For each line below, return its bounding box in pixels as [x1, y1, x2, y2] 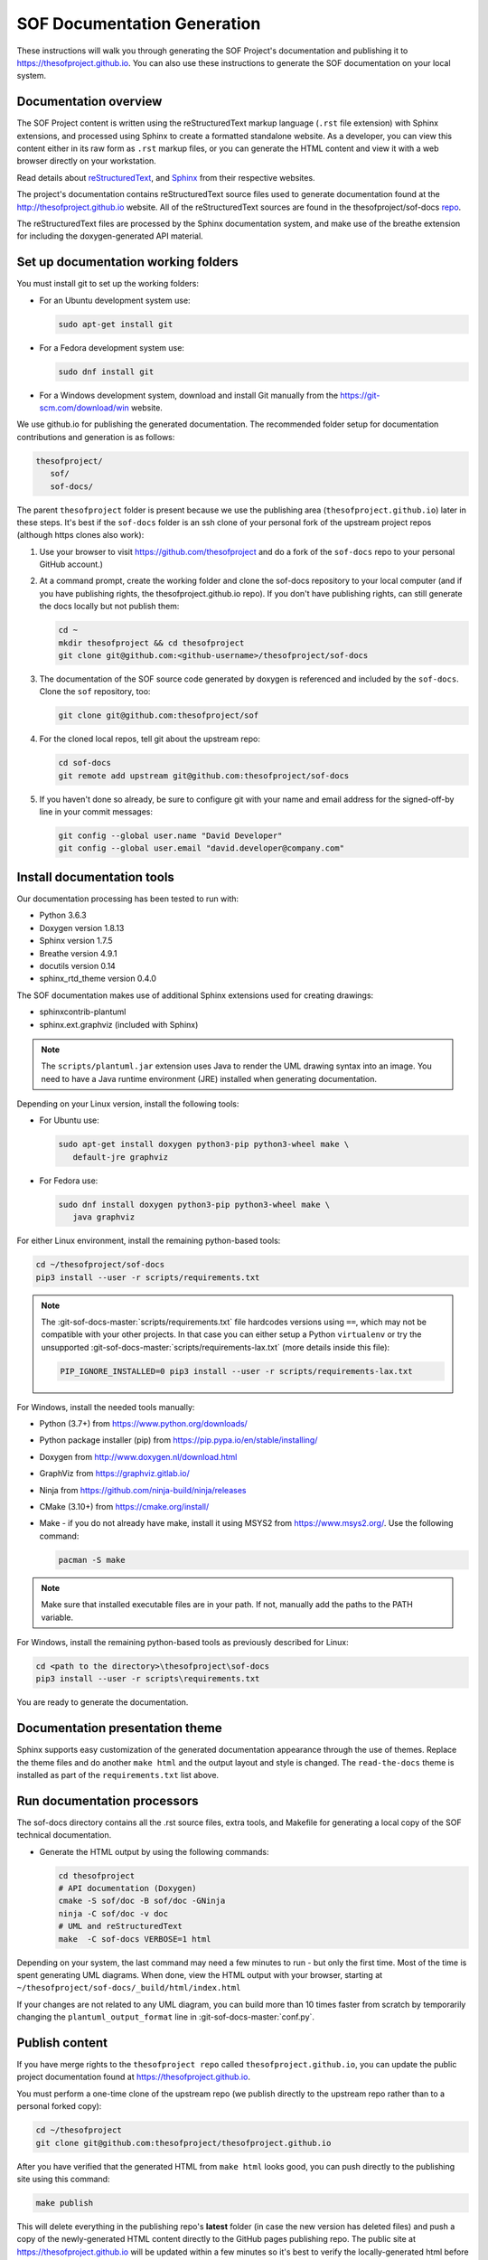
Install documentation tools [16, 869, 175, 885]
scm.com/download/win [39, 402, 130, 413]
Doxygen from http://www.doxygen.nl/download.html [39, 1451, 238, 1462]
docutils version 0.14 [39, 960, 117, 971]
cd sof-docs [58, 758, 112, 768]
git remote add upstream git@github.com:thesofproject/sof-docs [58, 770, 350, 781]
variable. [41, 1612, 74, 1623]
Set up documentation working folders [16, 254, 239, 270]
